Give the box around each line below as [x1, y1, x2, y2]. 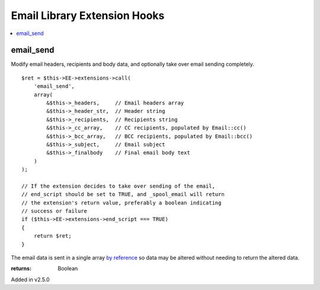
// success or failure [21, 208, 88, 215]
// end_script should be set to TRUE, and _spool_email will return [21, 191, 225, 198]
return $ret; [33, 232, 72, 239]
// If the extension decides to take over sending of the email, [21, 182, 216, 190]
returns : [11, 265, 32, 272]
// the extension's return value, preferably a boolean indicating [21, 199, 222, 206]
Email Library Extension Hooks [11, 9, 165, 22]
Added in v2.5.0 [11, 276, 50, 283]
